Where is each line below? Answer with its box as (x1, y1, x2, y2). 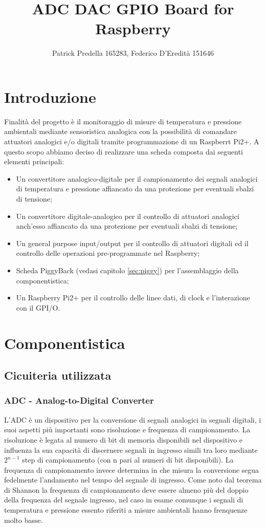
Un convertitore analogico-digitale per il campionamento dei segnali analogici (16, 173, 258, 184)
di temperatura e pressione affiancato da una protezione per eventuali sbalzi (16, 183, 254, 194)
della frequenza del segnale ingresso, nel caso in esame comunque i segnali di (4, 494, 243, 505)
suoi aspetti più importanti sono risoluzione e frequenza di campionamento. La (4, 424, 251, 435)
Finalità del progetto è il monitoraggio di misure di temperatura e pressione (4, 116, 242, 126)
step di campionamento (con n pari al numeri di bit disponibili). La (22, 454, 234, 465)
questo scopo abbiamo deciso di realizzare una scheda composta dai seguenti (4, 146, 243, 157)
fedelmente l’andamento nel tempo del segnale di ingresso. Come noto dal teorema (4, 474, 262, 485)
